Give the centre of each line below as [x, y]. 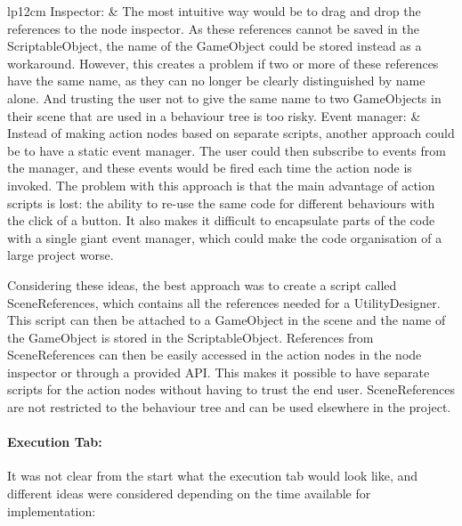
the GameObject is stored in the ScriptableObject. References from [190, 337]
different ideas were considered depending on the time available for [189, 494]
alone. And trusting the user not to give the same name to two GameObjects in [224, 97]
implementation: [52, 510]
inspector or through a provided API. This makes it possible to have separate [219, 372]
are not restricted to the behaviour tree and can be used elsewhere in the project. [229, 407]
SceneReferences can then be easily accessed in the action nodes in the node [215, 355]
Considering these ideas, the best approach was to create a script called [202, 284]
